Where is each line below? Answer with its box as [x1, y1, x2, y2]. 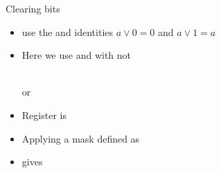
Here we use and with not [21, 48, 132, 62]
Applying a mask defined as [21, 131, 140, 145]
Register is [21, 107, 67, 122]
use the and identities [21, 24, 114, 39]
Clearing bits [6, 1, 60, 15]
